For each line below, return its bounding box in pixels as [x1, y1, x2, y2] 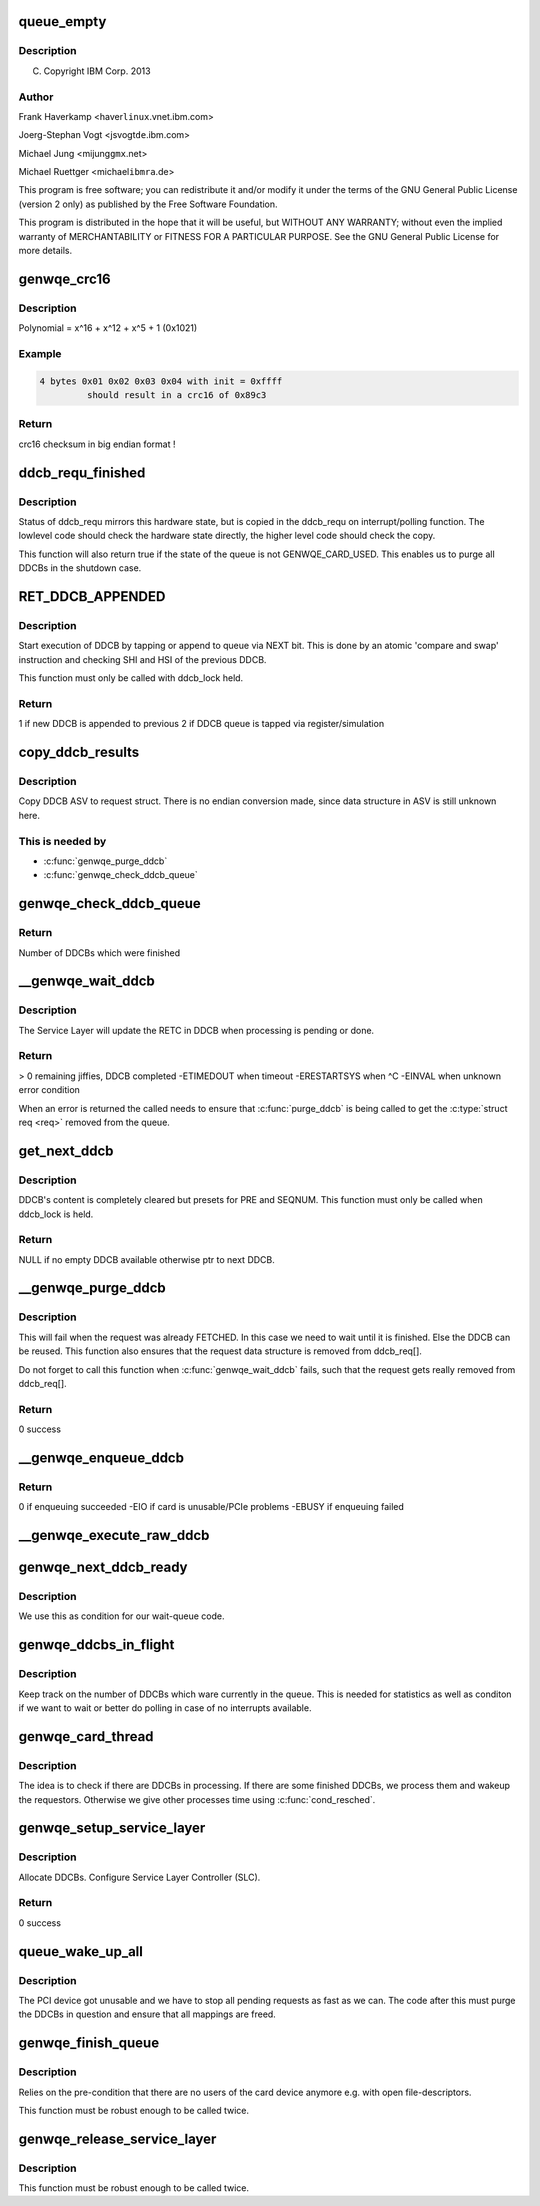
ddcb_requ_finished [18, 464, 146, 481]
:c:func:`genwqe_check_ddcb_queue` [43, 869, 199, 881]
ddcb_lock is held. [18, 1208, 94, 1220]
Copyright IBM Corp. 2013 [43, 65, 151, 77]
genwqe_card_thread [18, 1728, 154, 1745]
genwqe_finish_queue [18, 2035, 160, 2052]
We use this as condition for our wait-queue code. [18, 1610, 225, 1622]
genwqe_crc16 [18, 270, 111, 287]
